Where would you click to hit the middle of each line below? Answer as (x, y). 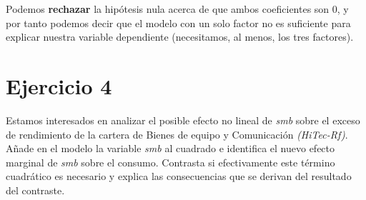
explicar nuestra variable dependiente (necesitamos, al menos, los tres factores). (180, 37)
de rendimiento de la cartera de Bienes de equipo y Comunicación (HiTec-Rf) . (177, 134)
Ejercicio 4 (59, 85)
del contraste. (35, 190)
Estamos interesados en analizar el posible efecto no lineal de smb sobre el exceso (183, 120)
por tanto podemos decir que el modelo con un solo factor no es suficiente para (178, 22)
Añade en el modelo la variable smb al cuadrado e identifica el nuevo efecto (170, 148)
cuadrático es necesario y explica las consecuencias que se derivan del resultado (179, 176)
